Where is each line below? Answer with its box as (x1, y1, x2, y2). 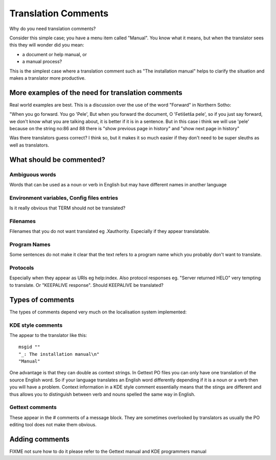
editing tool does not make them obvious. (9, 422, 97, 428)
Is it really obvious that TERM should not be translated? (9, 205, 126, 211)
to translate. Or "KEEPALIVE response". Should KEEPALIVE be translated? (9, 282, 164, 288)
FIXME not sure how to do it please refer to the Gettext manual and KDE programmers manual (9, 448, 206, 454)
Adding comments (9, 434, 70, 444)
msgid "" (18, 344, 40, 350)
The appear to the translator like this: (9, 332, 87, 338)
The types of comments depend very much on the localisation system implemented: (9, 309, 187, 315)
